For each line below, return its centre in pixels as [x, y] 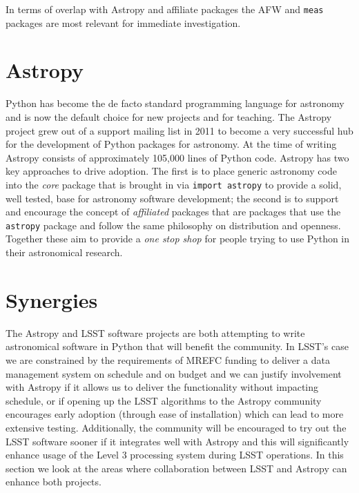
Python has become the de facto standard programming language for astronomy [175, 103]
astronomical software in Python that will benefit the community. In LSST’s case [177, 346]
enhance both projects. [54, 482]
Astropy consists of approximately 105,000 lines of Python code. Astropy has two [177, 157]
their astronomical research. [64, 252]
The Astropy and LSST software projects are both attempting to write [155, 332]
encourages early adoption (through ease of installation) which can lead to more [175, 414]
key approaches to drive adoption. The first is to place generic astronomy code [171, 171]
